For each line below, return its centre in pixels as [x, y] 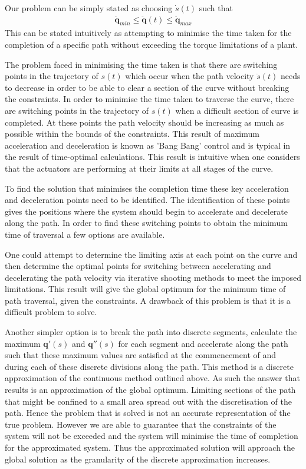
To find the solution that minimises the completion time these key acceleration [147, 188]
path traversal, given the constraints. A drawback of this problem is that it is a [148, 300]
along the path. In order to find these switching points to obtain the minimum [146, 223]
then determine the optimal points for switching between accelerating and [138, 266]
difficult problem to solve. [51, 312]
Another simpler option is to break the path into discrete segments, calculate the [151, 332]
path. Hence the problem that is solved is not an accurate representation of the [148, 413]
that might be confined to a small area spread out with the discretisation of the [148, 401]
